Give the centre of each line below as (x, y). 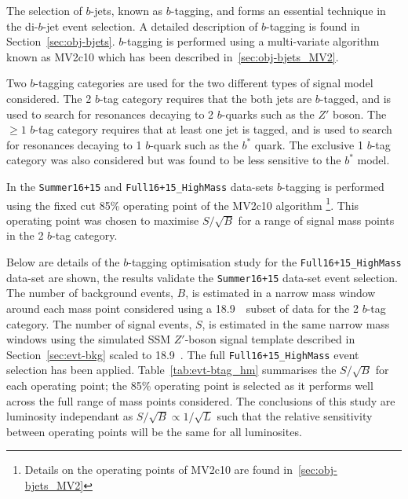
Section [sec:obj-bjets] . (61, 41)
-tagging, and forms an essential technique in (278, 10)
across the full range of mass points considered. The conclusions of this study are (201, 400)
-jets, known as (127, 10)
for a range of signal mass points (316, 220)
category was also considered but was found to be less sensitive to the (174, 160)
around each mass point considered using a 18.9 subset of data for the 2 (182, 308)
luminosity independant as (70, 416)
